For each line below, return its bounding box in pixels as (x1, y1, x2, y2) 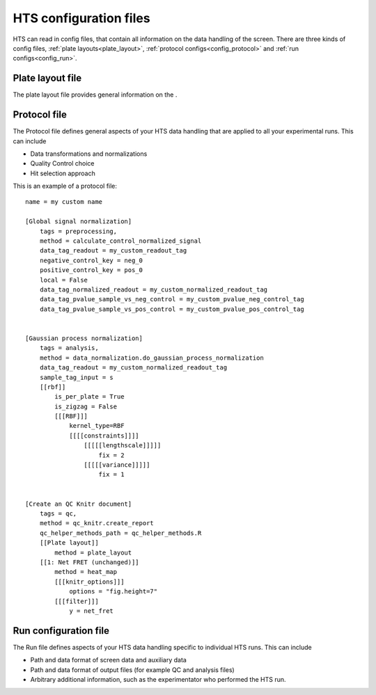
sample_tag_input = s (39, 373, 114, 381)
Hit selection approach (30, 169, 95, 177)
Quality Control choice (30, 159, 95, 168)
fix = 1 (98, 470, 125, 479)
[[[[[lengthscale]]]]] (84, 442, 162, 449)
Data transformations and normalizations (30, 150, 148, 158)
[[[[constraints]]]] (69, 431, 139, 440)
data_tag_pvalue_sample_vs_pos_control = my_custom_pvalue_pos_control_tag (39, 305, 304, 313)
